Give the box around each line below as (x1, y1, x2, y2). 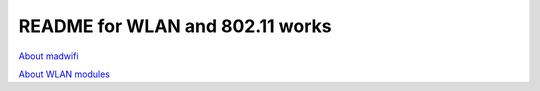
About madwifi (18, 50, 79, 62)
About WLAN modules (18, 68, 110, 80)
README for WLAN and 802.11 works (18, 15, 332, 37)
